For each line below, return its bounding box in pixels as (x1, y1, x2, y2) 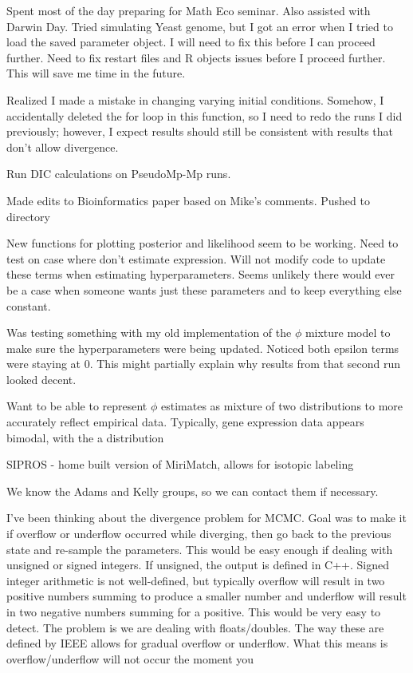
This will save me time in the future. (6, 65, 186, 81)
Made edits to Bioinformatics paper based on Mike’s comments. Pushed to (6, 192, 370, 208)
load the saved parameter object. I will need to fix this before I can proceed (6, 34, 376, 50)
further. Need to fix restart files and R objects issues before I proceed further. (6, 49, 386, 65)
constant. (6, 297, 51, 314)
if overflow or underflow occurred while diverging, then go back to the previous (6, 525, 391, 542)
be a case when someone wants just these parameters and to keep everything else (6, 281, 402, 298)
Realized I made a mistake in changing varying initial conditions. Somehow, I (6, 91, 384, 108)
